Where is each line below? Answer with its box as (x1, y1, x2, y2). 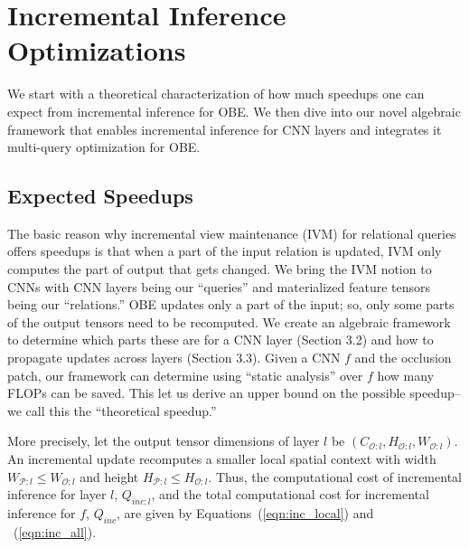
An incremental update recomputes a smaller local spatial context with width (7, 449, 436, 468)
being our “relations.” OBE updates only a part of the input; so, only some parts (7, 295, 455, 314)
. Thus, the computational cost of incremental (208, 467, 462, 486)
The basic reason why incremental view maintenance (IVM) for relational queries (7, 223, 456, 242)
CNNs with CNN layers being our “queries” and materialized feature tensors (7, 277, 431, 296)
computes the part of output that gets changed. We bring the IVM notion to (7, 260, 432, 279)
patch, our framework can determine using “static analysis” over (7, 365, 363, 384)
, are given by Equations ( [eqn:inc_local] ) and (117, 504, 374, 522)
